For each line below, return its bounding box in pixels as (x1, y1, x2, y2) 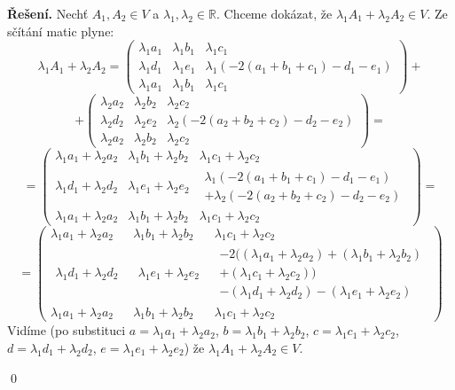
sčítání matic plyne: (7, 21, 114, 40)
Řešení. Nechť (7, 4, 89, 22)
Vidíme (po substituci (7, 321, 126, 339)
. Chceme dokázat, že (216, 4, 333, 22)
